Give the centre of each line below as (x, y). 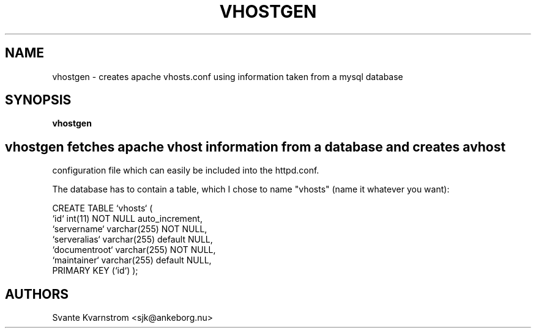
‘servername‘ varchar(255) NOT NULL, (130, 229)
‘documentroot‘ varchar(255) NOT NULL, (134, 250)
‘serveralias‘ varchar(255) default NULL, (132, 240)
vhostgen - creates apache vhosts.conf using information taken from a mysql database (228, 76)
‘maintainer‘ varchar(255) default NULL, (132, 260)
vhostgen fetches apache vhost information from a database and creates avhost (255, 147)
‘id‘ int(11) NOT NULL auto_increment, (127, 219)
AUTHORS (37, 294)
